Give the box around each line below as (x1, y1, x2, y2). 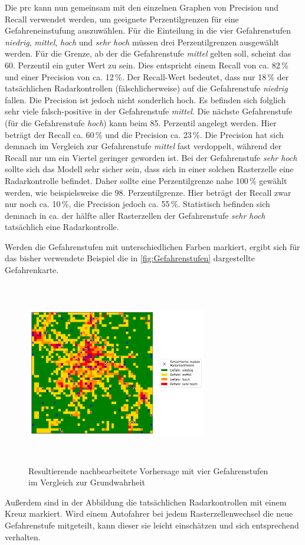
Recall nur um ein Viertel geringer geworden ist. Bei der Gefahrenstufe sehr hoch (5, 151, 297, 163)
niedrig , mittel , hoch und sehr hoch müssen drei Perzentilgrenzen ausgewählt (5, 35, 280, 48)
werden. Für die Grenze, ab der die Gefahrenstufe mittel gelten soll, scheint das (5, 47, 291, 60)
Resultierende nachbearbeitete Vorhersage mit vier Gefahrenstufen (28, 464, 268, 477)
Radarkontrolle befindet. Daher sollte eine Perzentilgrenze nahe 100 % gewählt (5, 174, 287, 186)
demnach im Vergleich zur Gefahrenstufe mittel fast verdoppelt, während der (5, 140, 282, 152)
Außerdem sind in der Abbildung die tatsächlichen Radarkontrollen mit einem (5, 495, 287, 508)
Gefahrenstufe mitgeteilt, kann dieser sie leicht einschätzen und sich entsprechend (5, 518, 299, 531)
